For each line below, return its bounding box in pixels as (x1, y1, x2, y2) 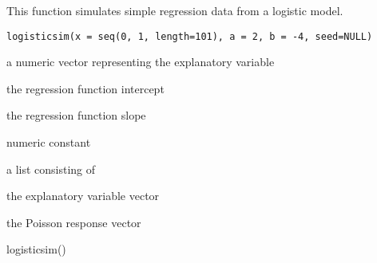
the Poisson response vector (6, 214, 141, 230)
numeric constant (6, 134, 91, 151)
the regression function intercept (6, 80, 165, 96)
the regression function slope (6, 107, 146, 124)
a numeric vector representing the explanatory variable (6, 53, 275, 70)
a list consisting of (6, 160, 96, 177)
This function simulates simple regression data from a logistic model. (6, 2, 343, 18)
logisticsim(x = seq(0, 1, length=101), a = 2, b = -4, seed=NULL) (6, 30, 373, 42)
